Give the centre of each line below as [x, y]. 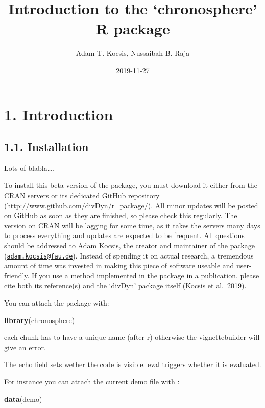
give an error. [25, 347]
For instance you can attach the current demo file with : [92, 382]
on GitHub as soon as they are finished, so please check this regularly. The [121, 215]
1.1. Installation [46, 147]
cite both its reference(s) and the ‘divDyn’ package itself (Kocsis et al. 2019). [125, 285]
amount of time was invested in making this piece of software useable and [119, 265]
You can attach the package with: [57, 303]
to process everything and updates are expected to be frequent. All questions [124, 235]
